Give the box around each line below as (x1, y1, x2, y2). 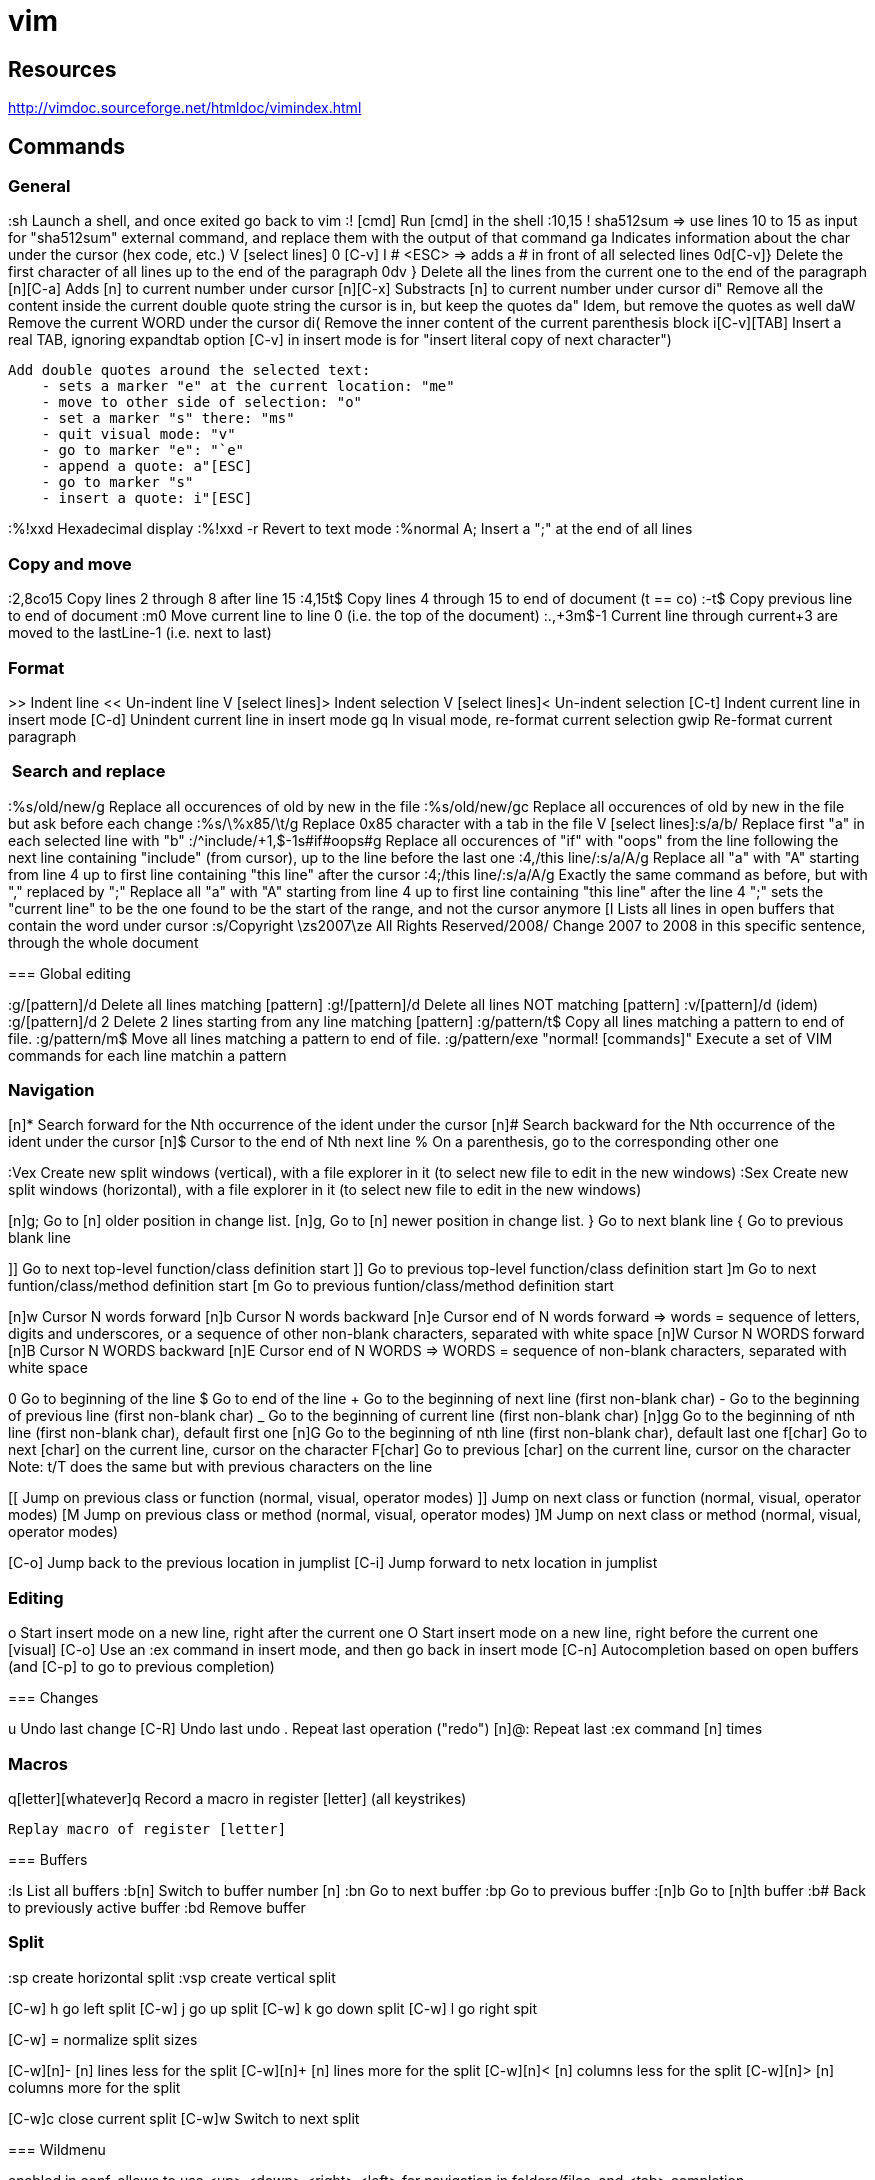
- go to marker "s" (41, 474, 194, 491)
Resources (8, 56, 117, 82)
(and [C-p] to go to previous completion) (8, 1658, 275, 1676)
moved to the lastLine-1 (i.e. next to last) (8, 624, 272, 642)
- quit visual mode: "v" (41, 426, 236, 443)
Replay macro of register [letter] (8, 1820, 287, 1837)
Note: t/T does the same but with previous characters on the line (8, 1458, 433, 1476)
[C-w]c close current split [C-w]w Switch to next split (8, 2109, 360, 2127)
